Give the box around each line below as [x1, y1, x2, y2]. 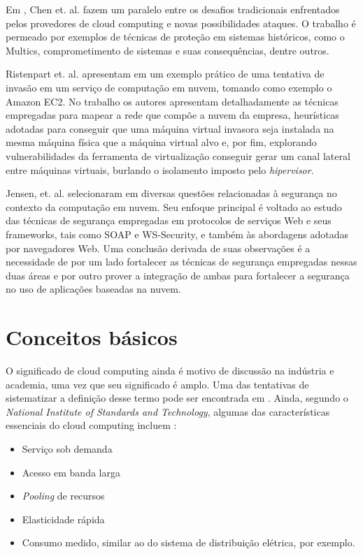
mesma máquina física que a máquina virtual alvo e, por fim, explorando [6, 135, 317, 150]
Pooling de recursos [22, 488, 105, 503]
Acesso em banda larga [22, 465, 120, 479]
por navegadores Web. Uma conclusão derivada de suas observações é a [6, 240, 311, 255]
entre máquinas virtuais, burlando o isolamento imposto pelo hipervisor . [6, 162, 314, 177]
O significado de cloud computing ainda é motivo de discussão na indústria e [6, 363, 334, 377]
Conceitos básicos [6, 323, 178, 351]
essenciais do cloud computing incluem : [6, 418, 177, 432]
